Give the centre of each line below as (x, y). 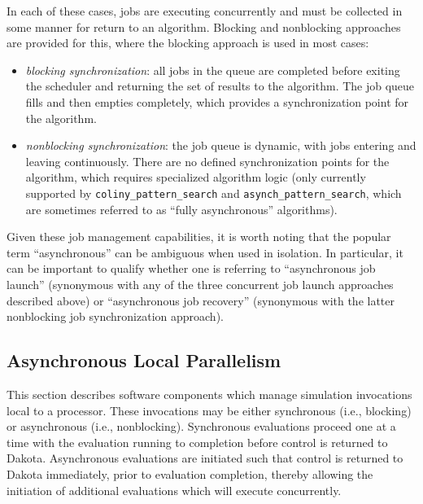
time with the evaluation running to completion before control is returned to (197, 442)
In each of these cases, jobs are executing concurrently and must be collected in (205, 11)
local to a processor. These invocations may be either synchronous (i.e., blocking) (209, 410)
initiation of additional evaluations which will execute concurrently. (174, 490)
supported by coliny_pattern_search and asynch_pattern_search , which (214, 193)
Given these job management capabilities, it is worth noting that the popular (199, 237)
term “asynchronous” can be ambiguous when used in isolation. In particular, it (205, 252)
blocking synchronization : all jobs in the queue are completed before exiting (213, 70)
